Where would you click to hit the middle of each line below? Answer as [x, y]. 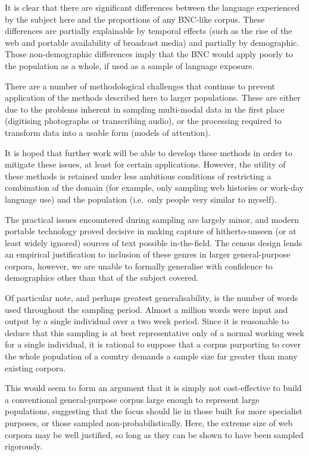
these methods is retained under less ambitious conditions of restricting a [138, 176]
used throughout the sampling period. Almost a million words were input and [146, 309]
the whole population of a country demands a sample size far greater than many [151, 356]
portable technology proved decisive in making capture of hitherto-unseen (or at [151, 231]
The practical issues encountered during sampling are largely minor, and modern [152, 219]
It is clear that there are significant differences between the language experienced [152, 7]
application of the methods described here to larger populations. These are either [153, 97]
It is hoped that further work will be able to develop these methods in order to [149, 152]
